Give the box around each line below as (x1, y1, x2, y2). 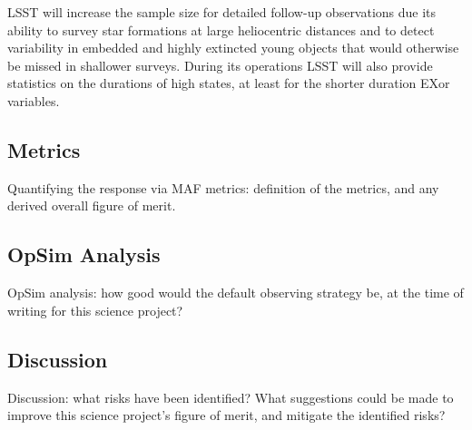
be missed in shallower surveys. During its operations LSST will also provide (7, 55, 433, 74)
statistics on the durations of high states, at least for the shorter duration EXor (7, 73, 450, 93)
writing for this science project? (7, 300, 183, 319)
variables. (7, 91, 60, 110)
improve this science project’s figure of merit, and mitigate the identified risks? (7, 406, 446, 425)
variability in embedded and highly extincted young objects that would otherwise (7, 38, 459, 57)
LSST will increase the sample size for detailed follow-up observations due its (7, 3, 437, 21)
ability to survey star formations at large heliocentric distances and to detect (7, 20, 435, 39)
